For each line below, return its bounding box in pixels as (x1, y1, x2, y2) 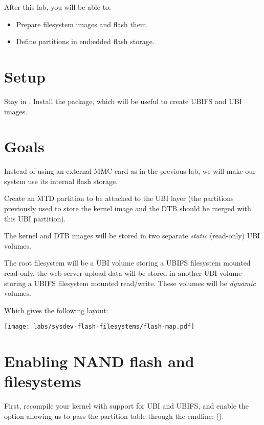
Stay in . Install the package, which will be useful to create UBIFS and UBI (4, 95, 242, 106)
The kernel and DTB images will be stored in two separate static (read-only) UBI (4, 230, 260, 241)
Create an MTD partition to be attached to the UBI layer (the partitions (4, 193, 234, 204)
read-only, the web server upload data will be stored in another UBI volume (4, 267, 242, 278)
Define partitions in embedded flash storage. (16, 36, 155, 47)
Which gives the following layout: (4, 305, 108, 315)
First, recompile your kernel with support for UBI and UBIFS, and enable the (4, 400, 249, 411)
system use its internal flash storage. (4, 175, 118, 186)
